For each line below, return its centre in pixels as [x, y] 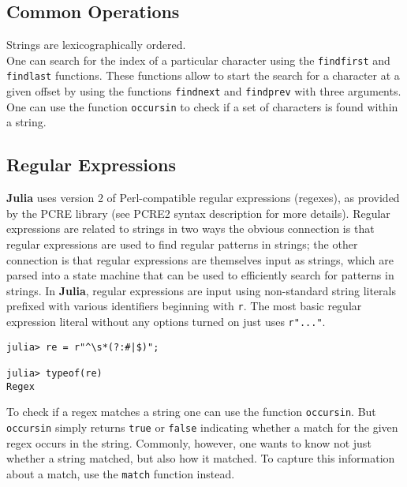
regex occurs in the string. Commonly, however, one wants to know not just [189, 442]
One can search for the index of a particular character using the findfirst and [198, 60]
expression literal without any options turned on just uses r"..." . [166, 322]
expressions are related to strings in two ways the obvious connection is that [190, 229]
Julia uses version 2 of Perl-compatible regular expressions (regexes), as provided [203, 198]
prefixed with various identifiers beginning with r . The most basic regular [184, 306]
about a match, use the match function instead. [121, 473]
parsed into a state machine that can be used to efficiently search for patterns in [200, 275]
